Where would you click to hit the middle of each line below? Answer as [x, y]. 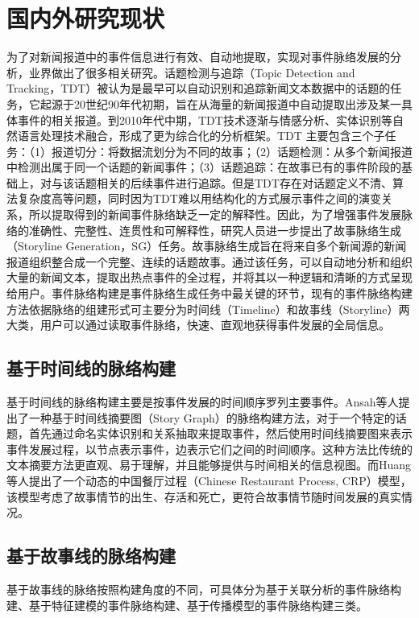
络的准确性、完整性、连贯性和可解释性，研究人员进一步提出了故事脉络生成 [204, 230]
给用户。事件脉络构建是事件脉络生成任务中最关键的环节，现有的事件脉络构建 [209, 293]
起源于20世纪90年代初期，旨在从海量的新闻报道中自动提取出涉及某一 [220, 103]
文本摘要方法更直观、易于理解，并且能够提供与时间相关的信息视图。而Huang [209, 465]
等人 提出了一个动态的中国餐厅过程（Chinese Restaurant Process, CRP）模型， [209, 480]
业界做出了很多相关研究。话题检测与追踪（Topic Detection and [192, 72]
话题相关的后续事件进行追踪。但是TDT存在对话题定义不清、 [233, 182]
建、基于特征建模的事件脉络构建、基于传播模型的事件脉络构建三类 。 [187, 605]
